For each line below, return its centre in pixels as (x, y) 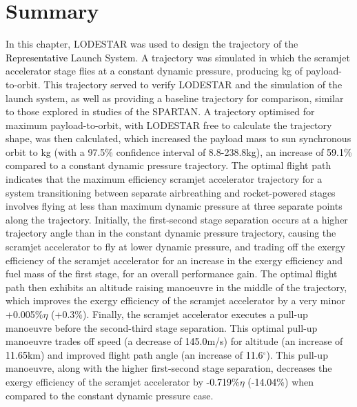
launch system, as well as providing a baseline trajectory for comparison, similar (175, 98)
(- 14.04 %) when (281, 381)
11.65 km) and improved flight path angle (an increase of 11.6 (134, 354)
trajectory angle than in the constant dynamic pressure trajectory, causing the (171, 233)
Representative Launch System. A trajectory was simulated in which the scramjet (178, 57)
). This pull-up (297, 354)
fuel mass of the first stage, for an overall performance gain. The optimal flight (172, 274)
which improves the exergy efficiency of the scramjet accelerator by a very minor (175, 300)
